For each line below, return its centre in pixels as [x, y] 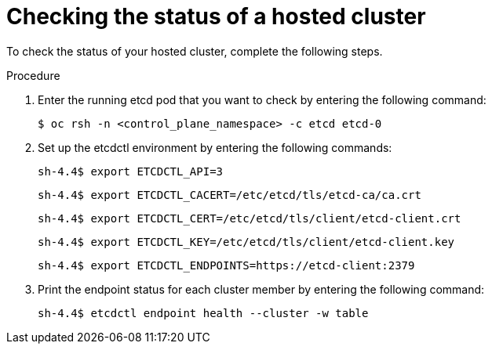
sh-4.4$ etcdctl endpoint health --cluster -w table [203, 313]
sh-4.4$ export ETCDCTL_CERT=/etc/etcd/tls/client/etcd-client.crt [250, 218]
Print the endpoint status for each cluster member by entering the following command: [261, 289]
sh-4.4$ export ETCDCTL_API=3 [131, 171]
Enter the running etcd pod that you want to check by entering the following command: [262, 99]
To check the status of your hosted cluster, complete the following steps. [195, 51]
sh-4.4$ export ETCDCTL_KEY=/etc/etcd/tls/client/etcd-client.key [246, 242]
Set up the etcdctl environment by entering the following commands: [215, 147]
